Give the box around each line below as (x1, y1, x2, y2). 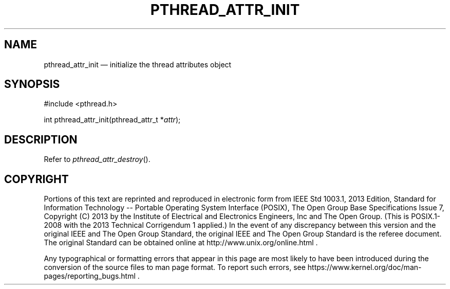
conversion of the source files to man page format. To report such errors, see (44, 263, 306, 272)
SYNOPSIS (4, 78, 60, 91)
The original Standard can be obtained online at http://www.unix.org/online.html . (44, 238, 318, 247)
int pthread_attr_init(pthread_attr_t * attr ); (44, 115, 181, 124)
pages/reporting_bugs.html (44, 272, 136, 281)
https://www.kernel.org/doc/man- (307, 263, 422, 272)
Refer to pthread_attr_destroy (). (44, 155, 151, 164)
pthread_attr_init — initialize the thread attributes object (44, 60, 232, 69)
